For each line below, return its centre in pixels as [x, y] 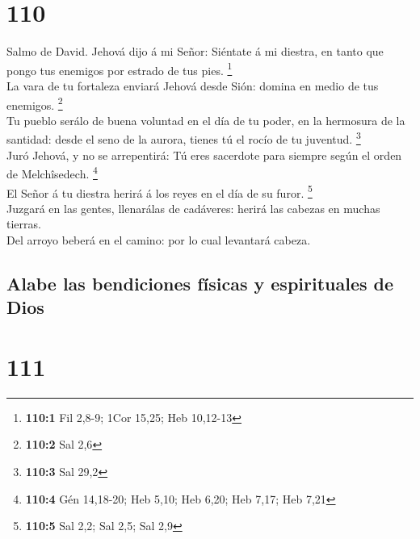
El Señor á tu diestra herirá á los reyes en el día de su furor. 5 [160, 191]
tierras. [24, 224]
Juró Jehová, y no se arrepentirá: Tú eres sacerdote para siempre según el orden [204, 155]
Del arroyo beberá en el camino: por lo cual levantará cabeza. [159, 239]
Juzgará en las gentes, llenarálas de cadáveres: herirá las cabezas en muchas [193, 208]
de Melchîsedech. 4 [52, 172]
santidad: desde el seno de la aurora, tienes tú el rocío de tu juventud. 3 [184, 138]
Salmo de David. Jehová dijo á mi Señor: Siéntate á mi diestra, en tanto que [195, 51]
